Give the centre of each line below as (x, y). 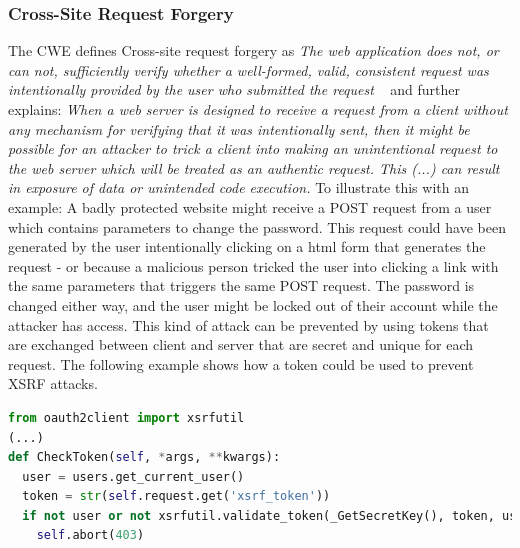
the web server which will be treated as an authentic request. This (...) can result (254, 167)
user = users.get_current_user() (133, 476)
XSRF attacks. (53, 383)
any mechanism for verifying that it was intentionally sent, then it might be (239, 128)
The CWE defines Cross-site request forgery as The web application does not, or (253, 50)
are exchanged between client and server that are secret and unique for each (241, 344)
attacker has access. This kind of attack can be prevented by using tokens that (248, 324)
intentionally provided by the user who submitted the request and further (234, 89)
